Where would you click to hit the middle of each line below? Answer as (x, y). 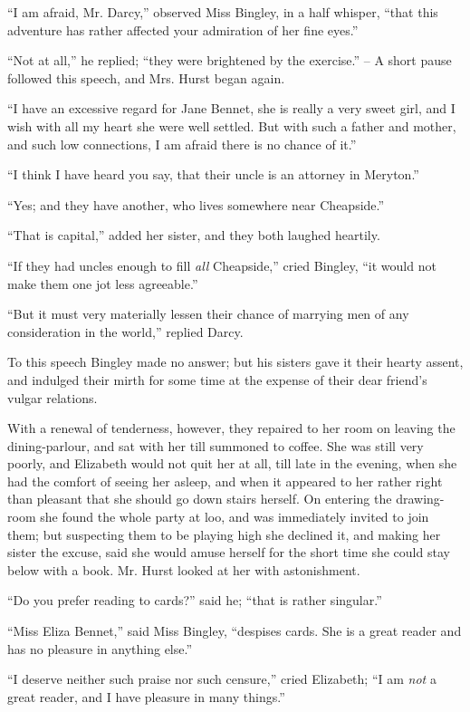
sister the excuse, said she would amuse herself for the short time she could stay (229, 552)
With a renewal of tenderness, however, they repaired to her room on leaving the (231, 428)
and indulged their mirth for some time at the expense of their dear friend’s (217, 379)
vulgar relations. (53, 397)
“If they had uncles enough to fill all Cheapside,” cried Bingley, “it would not (222, 265)
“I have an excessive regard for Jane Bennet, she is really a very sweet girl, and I (231, 108)
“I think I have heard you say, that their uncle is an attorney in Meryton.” (213, 174)
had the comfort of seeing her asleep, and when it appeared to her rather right (225, 481)
